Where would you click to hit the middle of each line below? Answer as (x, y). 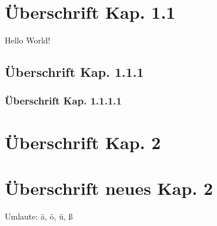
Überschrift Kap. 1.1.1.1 (63, 101)
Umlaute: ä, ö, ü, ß (39, 216)
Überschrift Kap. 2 (83, 142)
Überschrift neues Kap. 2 (109, 188)
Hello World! (28, 40)
